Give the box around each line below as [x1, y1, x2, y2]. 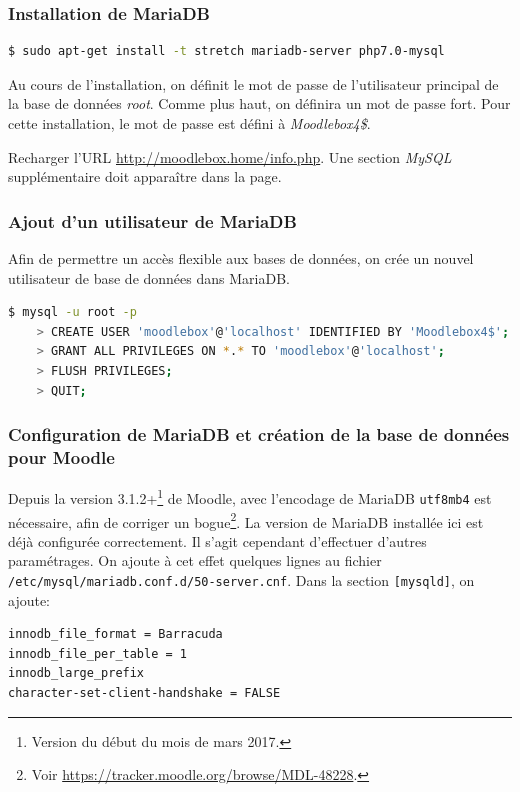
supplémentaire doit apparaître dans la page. [8, 166, 282, 187]
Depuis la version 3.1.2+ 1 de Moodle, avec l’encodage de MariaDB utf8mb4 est [8, 485, 492, 508]
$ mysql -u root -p [8, 305, 137, 320]
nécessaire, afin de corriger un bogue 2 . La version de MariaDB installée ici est [8, 508, 484, 532]
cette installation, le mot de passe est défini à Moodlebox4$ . [8, 113, 371, 133]
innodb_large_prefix [8, 666, 145, 681]
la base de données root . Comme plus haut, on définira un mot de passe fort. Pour [8, 93, 511, 114]
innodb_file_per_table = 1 [8, 646, 187, 661]
